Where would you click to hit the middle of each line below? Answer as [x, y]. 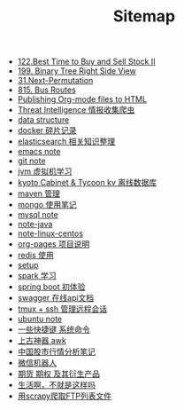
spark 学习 [37, 276]
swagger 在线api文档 [56, 298]
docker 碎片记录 [47, 130]
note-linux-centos [50, 233]
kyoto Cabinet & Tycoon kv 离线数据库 [87, 183]
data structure [43, 120]
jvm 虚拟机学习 [45, 171]
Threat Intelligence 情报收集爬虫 [76, 110]
